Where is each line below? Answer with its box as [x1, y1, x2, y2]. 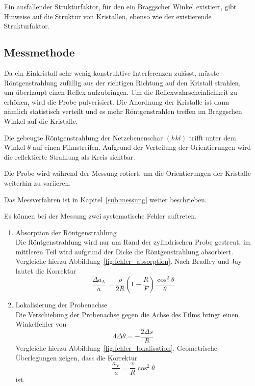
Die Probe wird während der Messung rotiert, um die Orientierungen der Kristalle [4, 168, 251, 178]
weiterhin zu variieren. [4, 177, 71, 188]
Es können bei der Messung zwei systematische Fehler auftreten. [4, 211, 197, 221]
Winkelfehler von [15, 319, 67, 329]
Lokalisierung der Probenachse [15, 300, 107, 310]
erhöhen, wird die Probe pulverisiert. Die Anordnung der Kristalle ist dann [4, 96, 229, 107]
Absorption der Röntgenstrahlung [15, 227, 117, 237]
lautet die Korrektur [15, 266, 76, 276]
